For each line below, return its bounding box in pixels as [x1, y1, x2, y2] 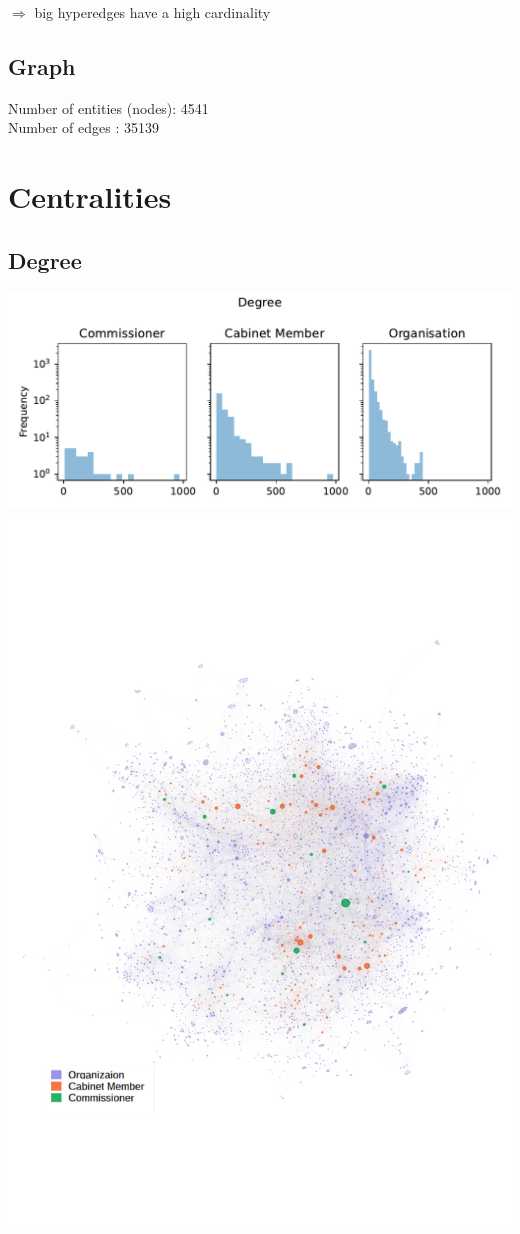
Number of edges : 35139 [8, 117, 159, 138]
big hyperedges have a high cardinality [34, 2, 271, 22]
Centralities [8, 176, 172, 217]
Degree [8, 244, 82, 275]
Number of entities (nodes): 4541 [8, 97, 209, 118]
